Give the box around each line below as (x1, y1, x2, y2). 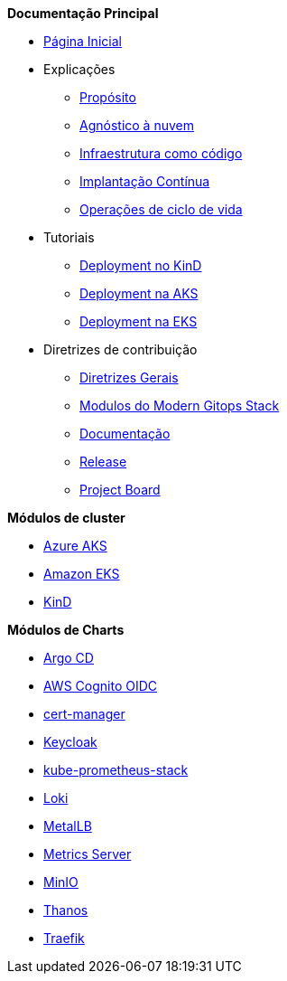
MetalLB (43, 818, 92, 834)
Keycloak (43, 734, 97, 750)
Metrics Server (43, 846, 132, 862)
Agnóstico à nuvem (79, 118, 194, 133)
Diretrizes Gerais (79, 370, 179, 385)
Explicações (43, 61, 116, 77)
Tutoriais (43, 230, 95, 245)
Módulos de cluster (7, 510, 125, 525)
